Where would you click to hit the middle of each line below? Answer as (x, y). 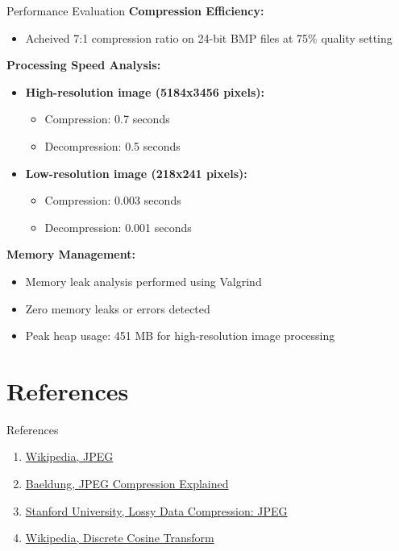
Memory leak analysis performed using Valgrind (143, 281)
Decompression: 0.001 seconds (118, 227)
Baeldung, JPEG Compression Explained (127, 484)
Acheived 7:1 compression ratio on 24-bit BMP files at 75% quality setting (209, 37)
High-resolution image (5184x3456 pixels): (145, 91)
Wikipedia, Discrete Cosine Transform (120, 538)
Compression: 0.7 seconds (107, 119)
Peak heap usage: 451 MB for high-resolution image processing (180, 336)
